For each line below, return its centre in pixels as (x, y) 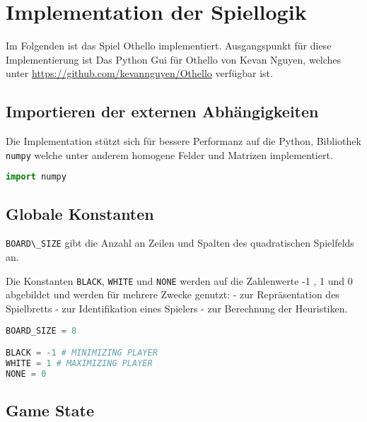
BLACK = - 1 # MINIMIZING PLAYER (82, 353)
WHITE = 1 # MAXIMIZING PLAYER (79, 363)
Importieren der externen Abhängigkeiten (162, 111)
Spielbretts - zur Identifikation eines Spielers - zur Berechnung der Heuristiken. (177, 308)
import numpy (36, 177)
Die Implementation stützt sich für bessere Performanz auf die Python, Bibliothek (183, 141)
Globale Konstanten (80, 213)
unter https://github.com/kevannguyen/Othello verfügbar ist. (139, 73)
